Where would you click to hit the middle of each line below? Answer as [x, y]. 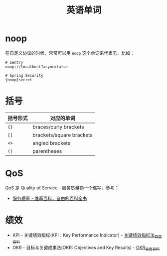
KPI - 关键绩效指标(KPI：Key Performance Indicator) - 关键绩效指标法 [83, 235]
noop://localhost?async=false [37, 67]
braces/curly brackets [58, 127]
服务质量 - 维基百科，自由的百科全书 [50, 198]
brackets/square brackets [63, 135]
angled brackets [52, 143]
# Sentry [14, 62]
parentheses [47, 151]
